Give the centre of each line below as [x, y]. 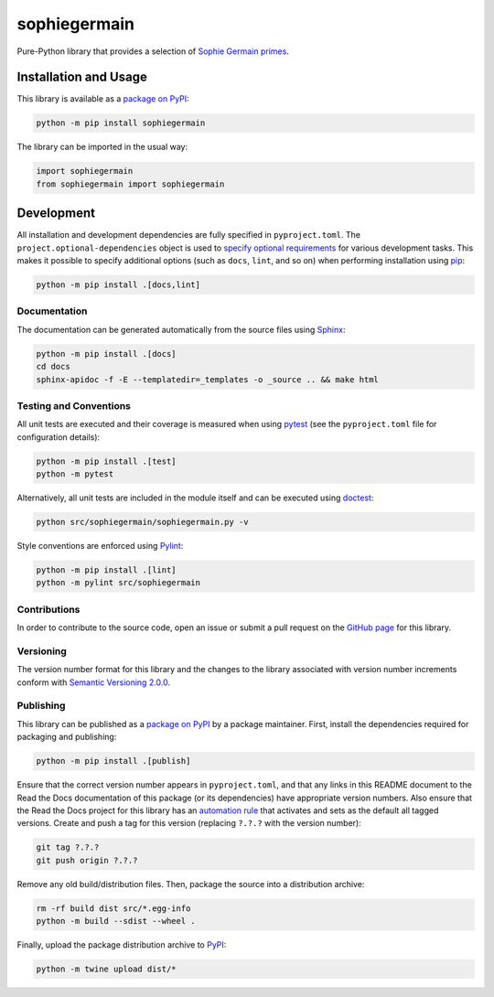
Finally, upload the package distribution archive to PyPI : [122, 945]
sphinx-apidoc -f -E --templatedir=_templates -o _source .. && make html [208, 379]
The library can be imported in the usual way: [102, 147]
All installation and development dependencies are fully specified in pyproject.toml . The [189, 235]
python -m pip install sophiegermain [121, 123]
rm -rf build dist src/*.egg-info [113, 908]
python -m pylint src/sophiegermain [118, 583]
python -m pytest [75, 474]
